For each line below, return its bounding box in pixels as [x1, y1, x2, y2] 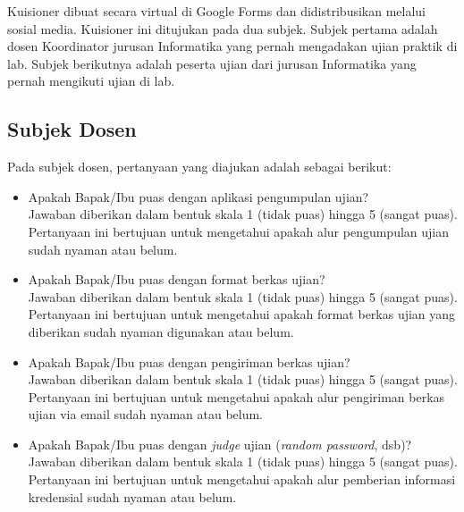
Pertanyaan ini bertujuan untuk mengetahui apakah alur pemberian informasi [28, 470, 456, 489]
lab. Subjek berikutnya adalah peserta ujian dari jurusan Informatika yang [7, 54, 417, 72]
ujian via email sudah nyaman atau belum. [28, 405, 264, 424]
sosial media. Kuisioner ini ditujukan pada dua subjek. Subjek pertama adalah [7, 19, 438, 38]
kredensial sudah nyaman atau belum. [28, 487, 237, 506]
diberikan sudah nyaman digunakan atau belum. [28, 322, 294, 340]
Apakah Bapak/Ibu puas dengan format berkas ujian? [28, 270, 325, 289]
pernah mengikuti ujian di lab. [7, 71, 175, 90]
